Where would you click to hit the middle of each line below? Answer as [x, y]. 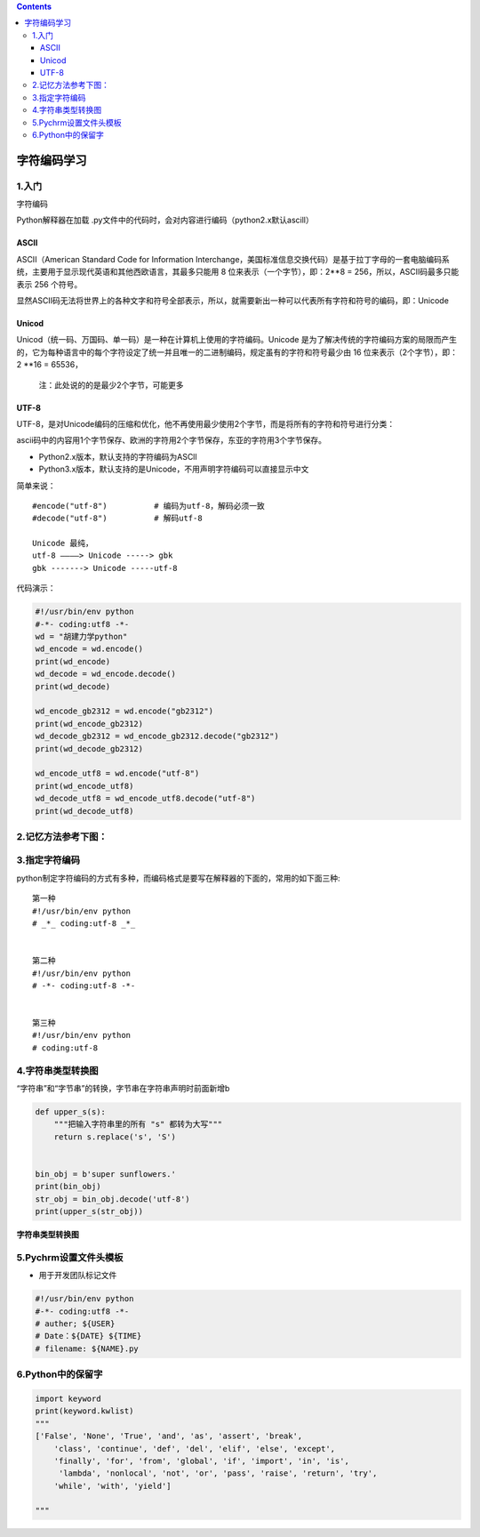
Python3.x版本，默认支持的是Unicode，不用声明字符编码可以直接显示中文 [174, 469]
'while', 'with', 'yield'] [113, 1486]
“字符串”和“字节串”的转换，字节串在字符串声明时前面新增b [123, 1089]
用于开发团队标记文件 [78, 1275]
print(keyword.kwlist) [84, 1411]
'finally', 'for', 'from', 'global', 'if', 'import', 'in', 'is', [202, 1461]
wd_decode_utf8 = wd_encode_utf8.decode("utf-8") [145, 799]
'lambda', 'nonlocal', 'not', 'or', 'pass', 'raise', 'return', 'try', [218, 1473]
